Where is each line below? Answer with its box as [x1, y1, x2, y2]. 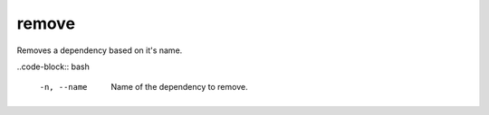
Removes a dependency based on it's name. [16, 45, 183, 56]
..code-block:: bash [16, 61, 90, 72]
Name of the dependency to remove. [110, 82, 248, 93]
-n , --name [39, 82, 88, 93]
